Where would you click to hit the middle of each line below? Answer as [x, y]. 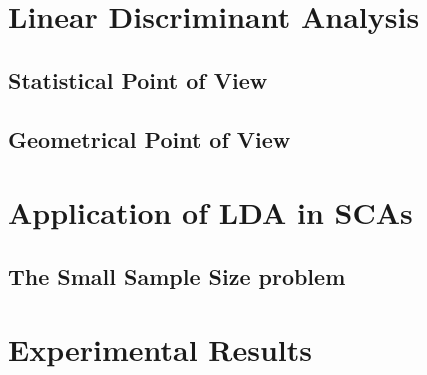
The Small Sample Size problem [177, 275]
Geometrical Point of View [149, 138]
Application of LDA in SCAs [210, 212]
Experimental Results [160, 349]
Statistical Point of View [138, 79]
